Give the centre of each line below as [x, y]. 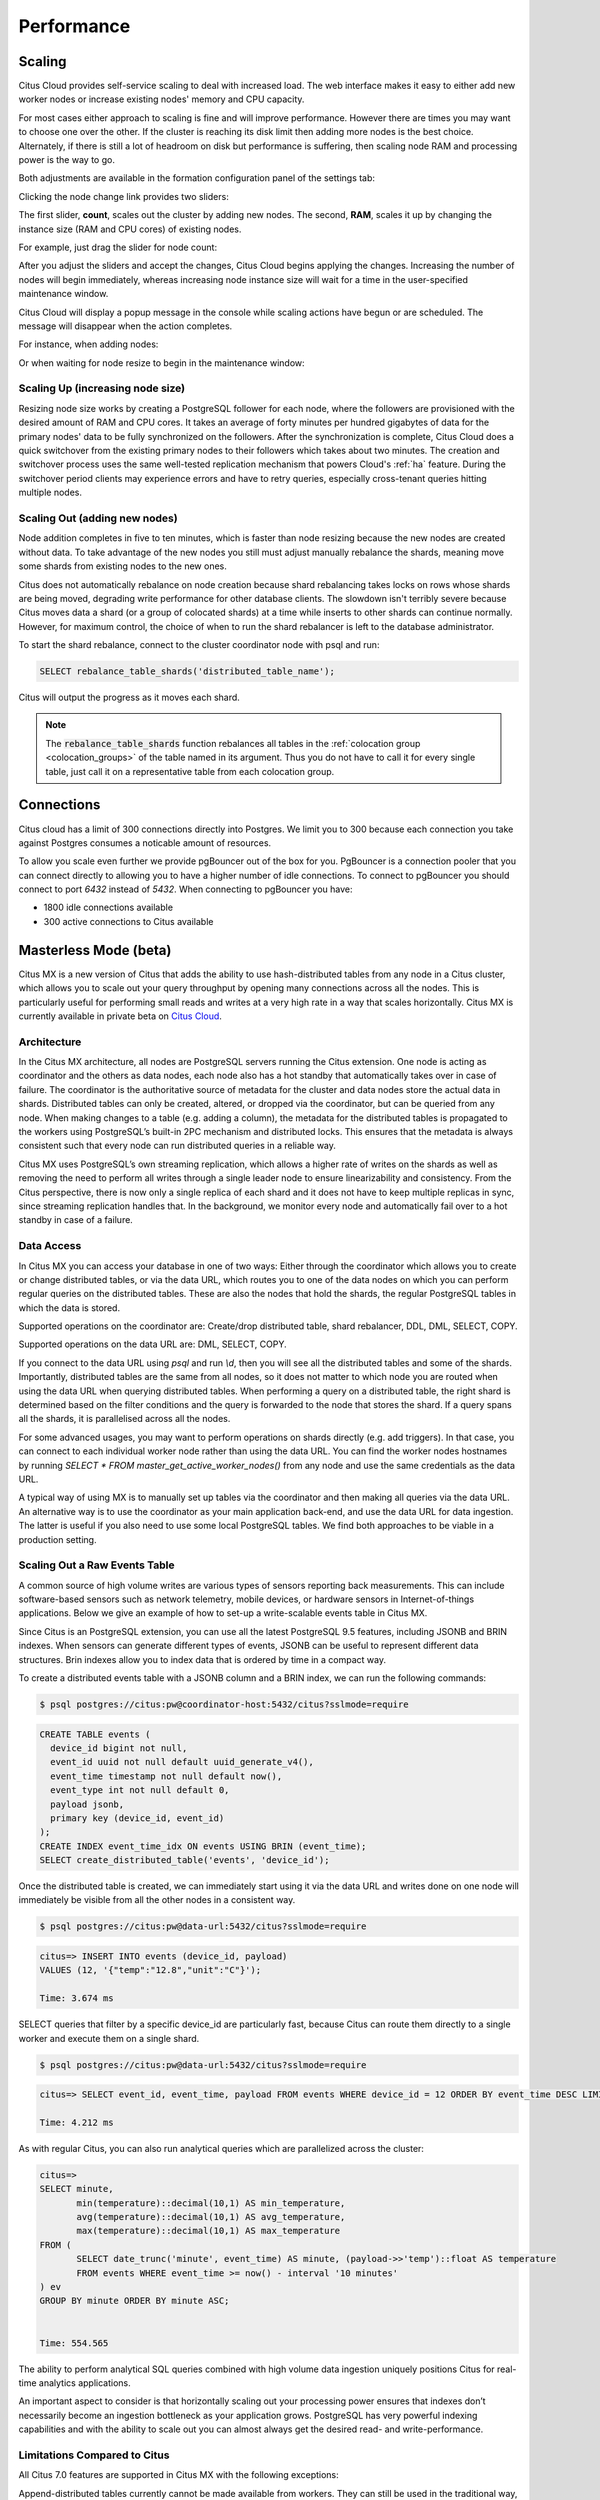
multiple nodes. [50, 492]
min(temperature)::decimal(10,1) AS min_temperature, [211, 2203]
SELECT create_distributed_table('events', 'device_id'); [184, 1860]
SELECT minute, [76, 2189]
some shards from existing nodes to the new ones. [122, 566]
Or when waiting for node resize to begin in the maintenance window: [161, 362]
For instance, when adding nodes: [88, 344]
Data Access [50, 1246]
